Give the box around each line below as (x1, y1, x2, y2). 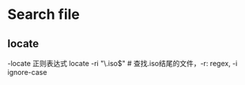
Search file (7, 6, 81, 24)
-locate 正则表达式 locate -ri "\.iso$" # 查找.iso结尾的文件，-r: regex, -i (7, 59, 238, 68)
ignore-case (7, 68, 47, 76)
